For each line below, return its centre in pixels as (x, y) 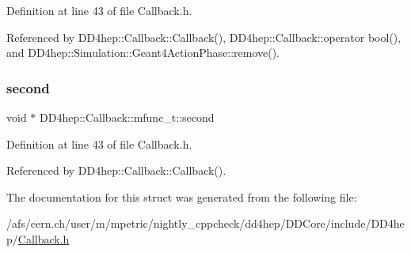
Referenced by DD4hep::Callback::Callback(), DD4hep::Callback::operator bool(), (204, 37)
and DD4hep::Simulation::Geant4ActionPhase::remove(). (143, 53)
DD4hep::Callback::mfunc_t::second (127, 117)
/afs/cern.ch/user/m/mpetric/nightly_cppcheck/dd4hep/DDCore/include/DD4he (205, 223)
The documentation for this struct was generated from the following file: (182, 196)
